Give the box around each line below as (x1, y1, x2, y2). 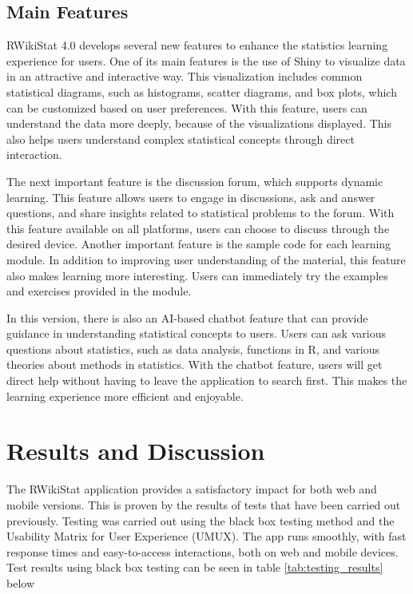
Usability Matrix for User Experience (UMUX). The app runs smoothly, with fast (6, 528, 407, 544)
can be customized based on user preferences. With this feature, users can (6, 99, 367, 116)
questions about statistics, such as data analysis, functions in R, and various (6, 340, 379, 357)
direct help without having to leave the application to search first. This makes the (6, 372, 407, 389)
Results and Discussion (6, 434, 265, 467)
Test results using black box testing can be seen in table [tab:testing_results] (6, 559, 383, 576)
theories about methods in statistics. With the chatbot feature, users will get (6, 356, 383, 373)
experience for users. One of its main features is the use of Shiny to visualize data (6, 52, 406, 69)
